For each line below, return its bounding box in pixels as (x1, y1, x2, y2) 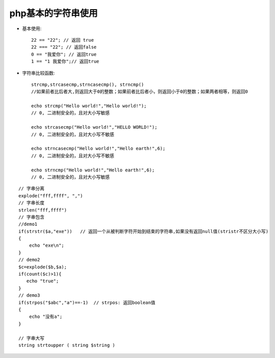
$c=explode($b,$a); (18, 264, 67, 270)
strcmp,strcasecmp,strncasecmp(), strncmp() (31, 81, 145, 87)
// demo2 (18, 257, 40, 263)
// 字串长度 (18, 200, 45, 206)
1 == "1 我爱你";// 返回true (31, 58, 99, 65)
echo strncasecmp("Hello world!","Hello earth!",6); (31, 145, 166, 152)
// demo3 (18, 292, 40, 299)
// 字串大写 (18, 335, 45, 341)
